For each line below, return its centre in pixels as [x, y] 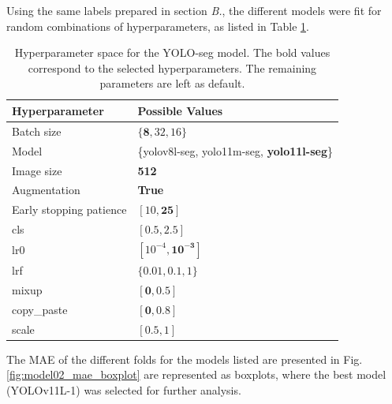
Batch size [37, 131]
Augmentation [46, 190]
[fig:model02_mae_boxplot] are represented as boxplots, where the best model [196, 374]
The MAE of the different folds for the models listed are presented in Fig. [185, 359]
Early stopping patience [69, 209]
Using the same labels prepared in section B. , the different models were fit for [194, 10]
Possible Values [180, 110]
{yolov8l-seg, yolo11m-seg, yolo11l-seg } [235, 150]
